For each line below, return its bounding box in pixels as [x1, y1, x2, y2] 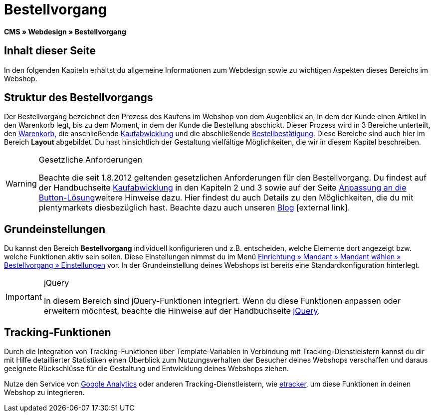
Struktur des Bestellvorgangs [4, 91, 153, 104]
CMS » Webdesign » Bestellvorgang [4, 27, 126, 36]
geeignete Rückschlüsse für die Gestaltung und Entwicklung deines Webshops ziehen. [4, 364, 289, 373]
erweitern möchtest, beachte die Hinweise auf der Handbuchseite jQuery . [43, 306, 320, 316]
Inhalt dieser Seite [4, 44, 96, 57]
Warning [5, 179, 37, 189]
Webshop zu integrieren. [4, 388, 85, 397]
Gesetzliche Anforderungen [38, 155, 143, 165]
